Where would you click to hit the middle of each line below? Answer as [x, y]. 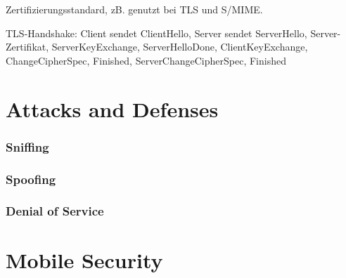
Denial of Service [55, 211]
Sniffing [27, 146]
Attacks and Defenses [112, 108]
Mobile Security [84, 260]
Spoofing [31, 179]
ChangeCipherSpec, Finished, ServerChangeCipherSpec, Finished [146, 60]
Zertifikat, [27, 47]
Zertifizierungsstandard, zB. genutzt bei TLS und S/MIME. [134, 9]
